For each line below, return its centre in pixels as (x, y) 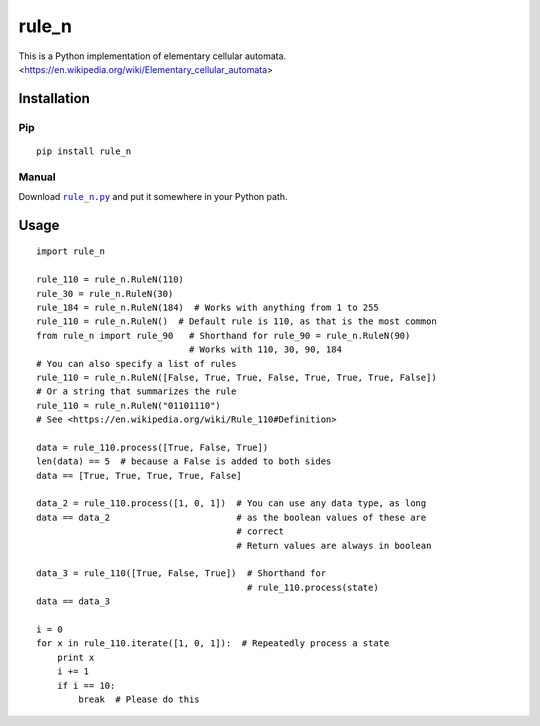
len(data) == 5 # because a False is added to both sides (184, 461)
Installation (54, 98)
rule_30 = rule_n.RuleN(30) (105, 293)
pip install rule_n (84, 151)
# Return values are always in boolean (334, 545)
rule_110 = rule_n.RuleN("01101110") (129, 405)
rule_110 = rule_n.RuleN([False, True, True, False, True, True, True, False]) (236, 377)
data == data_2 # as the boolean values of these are (231, 517)
